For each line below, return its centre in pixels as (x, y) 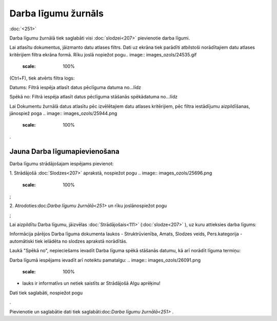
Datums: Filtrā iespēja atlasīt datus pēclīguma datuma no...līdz (75, 87)
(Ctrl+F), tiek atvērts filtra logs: (42, 78)
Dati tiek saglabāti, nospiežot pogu (46, 293)
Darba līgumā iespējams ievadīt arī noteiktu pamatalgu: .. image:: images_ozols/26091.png (105, 260)
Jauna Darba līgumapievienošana (65, 151)
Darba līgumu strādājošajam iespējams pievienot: (62, 164)
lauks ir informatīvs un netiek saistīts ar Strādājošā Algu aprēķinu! (92, 283)
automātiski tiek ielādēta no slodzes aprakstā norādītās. (68, 241)
